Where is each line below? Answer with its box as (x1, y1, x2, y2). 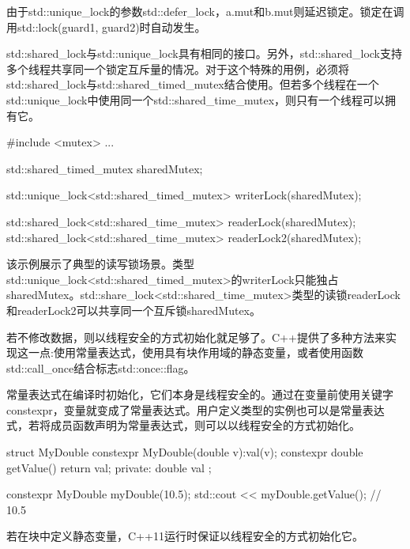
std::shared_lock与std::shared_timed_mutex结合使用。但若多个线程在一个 (6, 76, 379, 93)
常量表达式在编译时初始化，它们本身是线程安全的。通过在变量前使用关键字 (6, 386, 393, 403)
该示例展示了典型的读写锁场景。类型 (6, 256, 194, 272)
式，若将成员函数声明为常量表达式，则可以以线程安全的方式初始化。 (6, 417, 360, 434)
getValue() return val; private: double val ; (6, 459, 212, 475)
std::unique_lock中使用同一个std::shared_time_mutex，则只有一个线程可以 (6, 91, 386, 108)
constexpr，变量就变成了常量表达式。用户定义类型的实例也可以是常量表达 (6, 401, 385, 418)
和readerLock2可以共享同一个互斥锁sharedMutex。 (6, 301, 261, 318)
